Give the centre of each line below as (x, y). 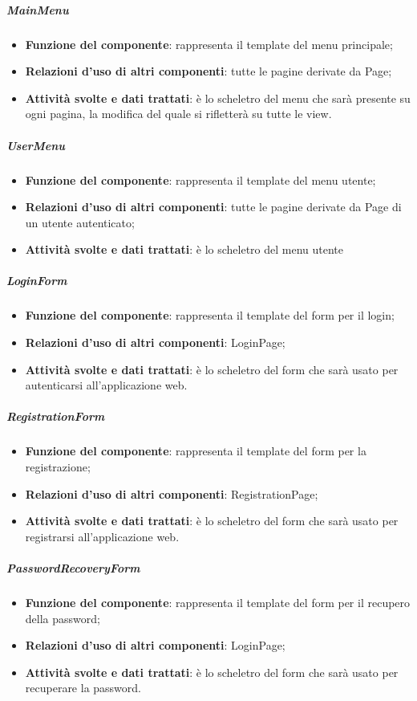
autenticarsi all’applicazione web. (106, 385)
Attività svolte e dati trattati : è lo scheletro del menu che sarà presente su (218, 98)
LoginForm (37, 281)
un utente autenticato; (80, 222)
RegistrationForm (56, 416)
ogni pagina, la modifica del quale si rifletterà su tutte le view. (178, 114)
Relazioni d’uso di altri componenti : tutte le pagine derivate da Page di (213, 207)
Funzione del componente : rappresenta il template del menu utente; (200, 179)
